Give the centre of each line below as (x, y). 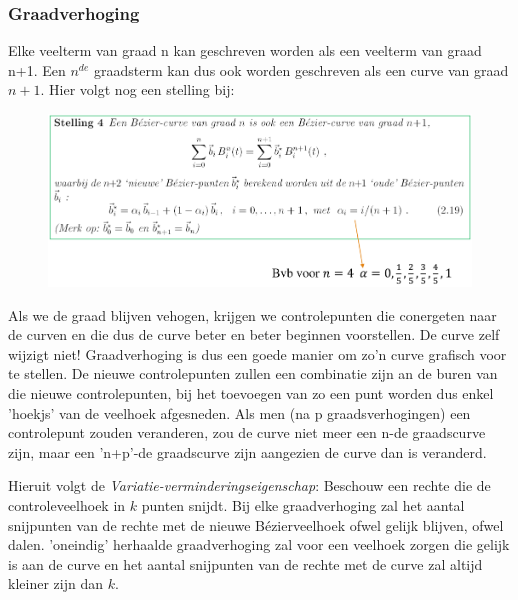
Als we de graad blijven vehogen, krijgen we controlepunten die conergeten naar (252, 314)
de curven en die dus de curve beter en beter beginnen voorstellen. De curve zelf (254, 334)
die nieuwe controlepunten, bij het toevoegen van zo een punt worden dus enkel (251, 392)
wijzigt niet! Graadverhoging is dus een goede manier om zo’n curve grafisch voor (257, 353)
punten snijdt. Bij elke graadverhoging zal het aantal (303, 504)
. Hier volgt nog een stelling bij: (137, 89)
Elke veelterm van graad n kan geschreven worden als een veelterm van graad (245, 50)
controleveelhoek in (67, 504)
